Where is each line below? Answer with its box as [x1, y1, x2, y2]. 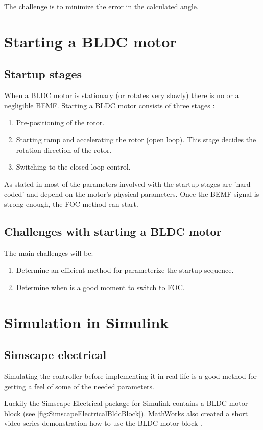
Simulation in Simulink [4, 312, 169, 332]
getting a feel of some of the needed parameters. [4, 380, 154, 391]
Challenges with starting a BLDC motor [4, 223, 222, 239]
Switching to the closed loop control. [16, 161, 131, 172]
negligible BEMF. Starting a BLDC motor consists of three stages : [4, 100, 215, 110]
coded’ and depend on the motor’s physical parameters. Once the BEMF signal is [4, 188, 259, 199]
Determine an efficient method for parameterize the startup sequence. [16, 265, 234, 275]
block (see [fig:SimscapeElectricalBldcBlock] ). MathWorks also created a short [4, 408, 248, 418]
